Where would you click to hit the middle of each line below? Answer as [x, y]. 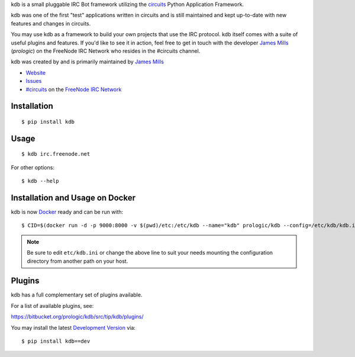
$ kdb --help [40, 181]
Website [36, 73]
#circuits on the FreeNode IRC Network [74, 89]
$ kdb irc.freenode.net [56, 154]
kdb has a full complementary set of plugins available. [77, 295]
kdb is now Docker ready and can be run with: [67, 212]
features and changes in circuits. [51, 23]
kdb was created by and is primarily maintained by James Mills [87, 62]
